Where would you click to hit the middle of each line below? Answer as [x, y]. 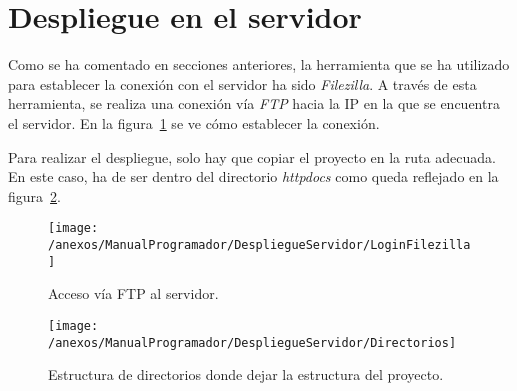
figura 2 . [34, 195]
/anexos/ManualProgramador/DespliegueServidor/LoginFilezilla [259, 244]
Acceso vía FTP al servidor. [133, 293]
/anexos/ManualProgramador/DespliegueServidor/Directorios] [252, 342]
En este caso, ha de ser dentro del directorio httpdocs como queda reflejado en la [253, 176]
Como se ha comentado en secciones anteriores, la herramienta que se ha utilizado [259, 64]
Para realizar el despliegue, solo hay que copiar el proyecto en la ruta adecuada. [252, 156]
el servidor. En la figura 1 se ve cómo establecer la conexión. [194, 122]
